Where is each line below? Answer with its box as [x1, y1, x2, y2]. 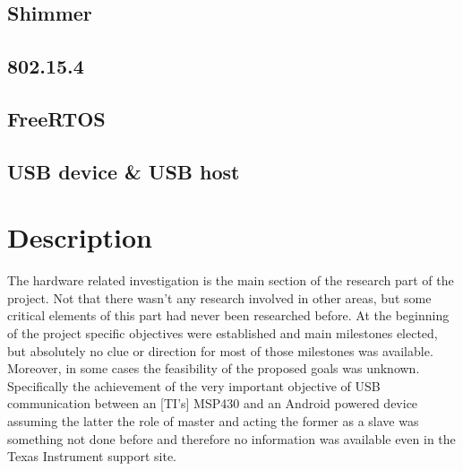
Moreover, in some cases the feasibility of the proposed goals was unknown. [7, 359, 420, 378]
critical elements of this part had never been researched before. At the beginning [7, 306, 450, 325]
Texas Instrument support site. [7, 447, 176, 466]
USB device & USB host [7, 157, 240, 185]
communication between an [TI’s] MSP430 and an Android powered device [7, 394, 418, 413]
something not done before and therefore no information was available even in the [7, 429, 456, 448]
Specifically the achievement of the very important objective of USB [7, 376, 381, 395]
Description [7, 219, 153, 256]
